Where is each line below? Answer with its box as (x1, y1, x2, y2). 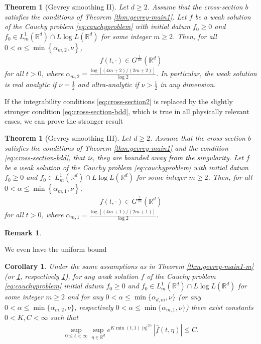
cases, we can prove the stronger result (5, 116, 123, 126)
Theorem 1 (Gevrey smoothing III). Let (5, 132, 132, 143)
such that (50, 312, 78, 322)
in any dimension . (160, 79, 216, 90)
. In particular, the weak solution (156, 68, 257, 79)
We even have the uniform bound (5, 244, 107, 254)
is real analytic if (5, 79, 57, 90)
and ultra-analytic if (77, 79, 139, 90)
